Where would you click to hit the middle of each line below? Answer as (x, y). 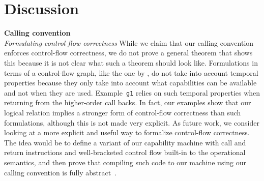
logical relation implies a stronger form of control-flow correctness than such (123, 112)
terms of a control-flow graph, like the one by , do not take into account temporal (131, 72)
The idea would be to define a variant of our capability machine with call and (125, 142)
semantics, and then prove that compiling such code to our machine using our (125, 162)
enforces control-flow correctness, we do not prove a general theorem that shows (128, 53)
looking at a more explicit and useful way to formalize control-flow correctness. (127, 132)
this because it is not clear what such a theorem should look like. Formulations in (131, 62)
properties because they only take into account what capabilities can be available (130, 83)
